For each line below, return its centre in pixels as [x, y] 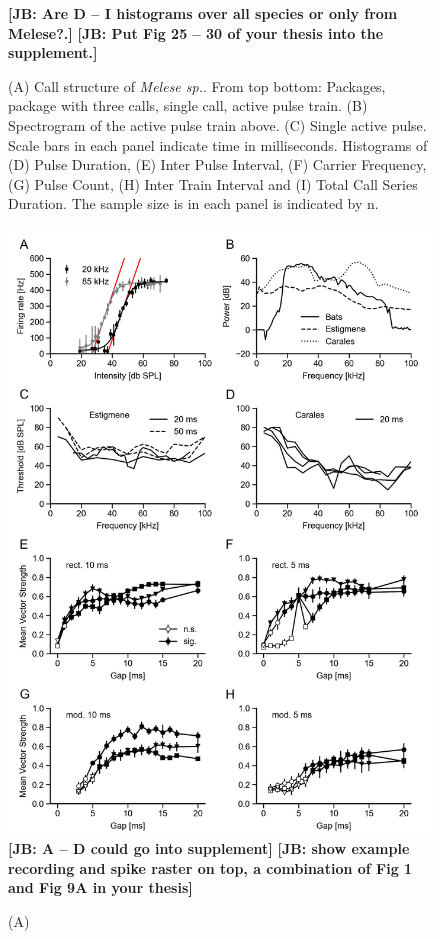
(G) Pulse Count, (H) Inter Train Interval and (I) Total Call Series [213, 183]
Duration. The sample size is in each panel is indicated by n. [193, 203]
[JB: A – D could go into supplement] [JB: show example [209, 847]
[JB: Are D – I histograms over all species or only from [203, 13]
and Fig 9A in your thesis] [100, 887]
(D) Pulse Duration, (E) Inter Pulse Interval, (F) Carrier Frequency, [217, 164]
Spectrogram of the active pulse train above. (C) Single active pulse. [217, 124]
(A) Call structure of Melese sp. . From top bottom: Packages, [197, 85]
